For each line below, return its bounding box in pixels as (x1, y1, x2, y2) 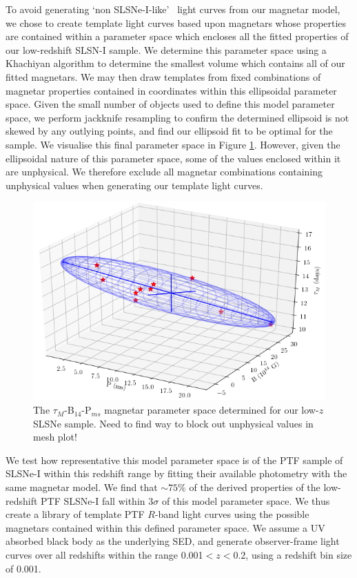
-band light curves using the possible (154, 507, 309, 521)
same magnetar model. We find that (6, 480, 158, 494)
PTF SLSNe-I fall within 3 (41, 493, 154, 508)
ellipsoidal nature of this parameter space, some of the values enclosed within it (6, 151, 341, 165)
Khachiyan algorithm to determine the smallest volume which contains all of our (6, 56, 345, 70)
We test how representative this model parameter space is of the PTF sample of (6, 452, 343, 467)
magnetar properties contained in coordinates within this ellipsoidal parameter (6, 83, 337, 97)
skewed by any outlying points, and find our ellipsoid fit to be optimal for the (6, 124, 333, 138)
